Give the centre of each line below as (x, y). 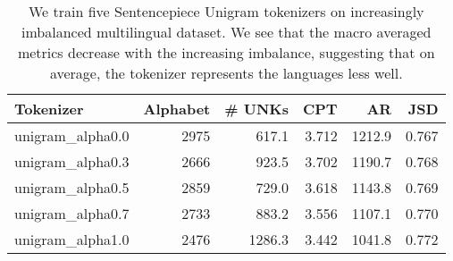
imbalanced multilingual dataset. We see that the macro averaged (226, 32)
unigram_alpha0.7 (72, 213)
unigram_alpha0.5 (72, 187)
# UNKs (256, 109)
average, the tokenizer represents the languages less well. (226, 73)
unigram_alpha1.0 (72, 239)
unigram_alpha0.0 (72, 135)
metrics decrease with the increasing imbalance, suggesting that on (226, 52)
